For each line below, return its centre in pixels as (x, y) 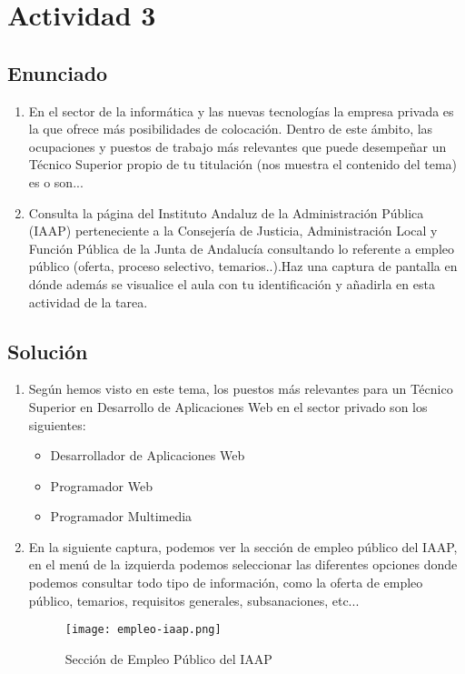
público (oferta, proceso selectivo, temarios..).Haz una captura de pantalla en (243, 266)
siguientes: (57, 424)
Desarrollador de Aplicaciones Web (148, 455)
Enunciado (58, 72)
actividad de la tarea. (88, 302)
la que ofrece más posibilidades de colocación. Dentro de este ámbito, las (231, 129)
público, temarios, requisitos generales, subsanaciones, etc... (194, 600)
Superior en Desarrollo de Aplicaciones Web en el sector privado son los (228, 406)
